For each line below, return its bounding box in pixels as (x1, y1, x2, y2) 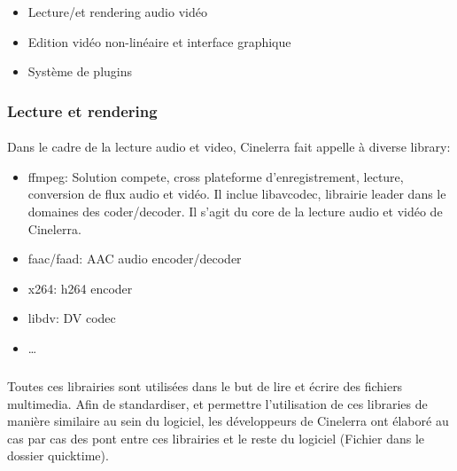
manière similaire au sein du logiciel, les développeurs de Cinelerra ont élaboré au (7, 412, 449, 430)
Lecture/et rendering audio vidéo (27, 3, 207, 20)
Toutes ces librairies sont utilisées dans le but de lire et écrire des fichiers (7, 376, 403, 395)
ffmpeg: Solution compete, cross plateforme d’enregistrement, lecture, (27, 167, 404, 185)
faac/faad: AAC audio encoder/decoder (27, 249, 242, 268)
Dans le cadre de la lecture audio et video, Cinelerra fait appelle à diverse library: (7, 137, 451, 156)
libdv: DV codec (27, 309, 116, 327)
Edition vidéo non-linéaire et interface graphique (27, 32, 291, 51)
